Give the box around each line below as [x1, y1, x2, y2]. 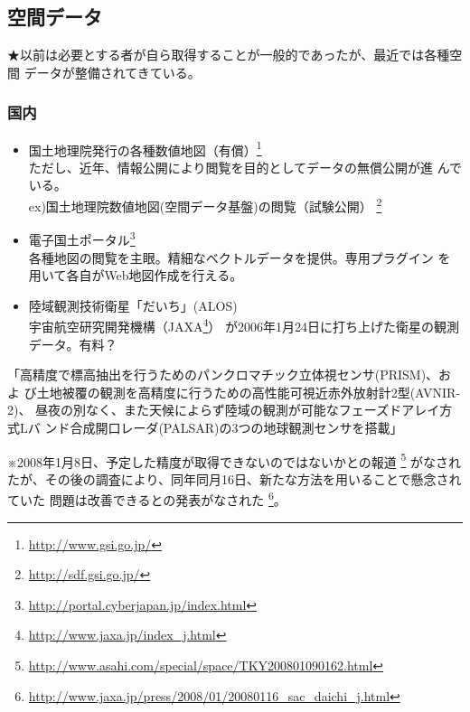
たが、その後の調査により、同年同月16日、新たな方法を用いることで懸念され [7, 469, 462, 488]
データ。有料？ [28, 334, 117, 353]
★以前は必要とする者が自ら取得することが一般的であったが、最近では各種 [7, 45, 450, 64]
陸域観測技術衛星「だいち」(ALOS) [28, 295, 238, 314]
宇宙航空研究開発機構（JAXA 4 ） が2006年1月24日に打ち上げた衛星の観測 [28, 314, 460, 335]
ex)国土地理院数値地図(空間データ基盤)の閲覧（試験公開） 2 [28, 194, 382, 215]
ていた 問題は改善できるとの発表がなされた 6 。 [7, 488, 287, 510]
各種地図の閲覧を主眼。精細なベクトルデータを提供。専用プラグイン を [28, 248, 451, 267]
